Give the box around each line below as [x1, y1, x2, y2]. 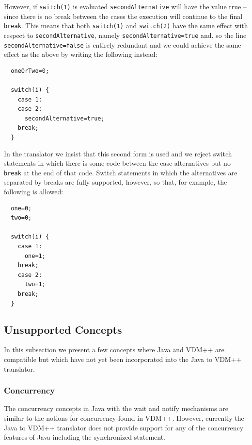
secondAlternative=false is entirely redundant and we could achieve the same [4, 39, 241, 50]
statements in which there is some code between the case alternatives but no [4, 158, 231, 168]
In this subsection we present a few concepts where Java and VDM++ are [4, 344, 224, 355]
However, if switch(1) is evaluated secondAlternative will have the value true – [4, 1, 247, 11]
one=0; [11, 205, 32, 212]
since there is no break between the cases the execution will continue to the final [4, 11, 243, 21]
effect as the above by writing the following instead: [4, 49, 157, 59]
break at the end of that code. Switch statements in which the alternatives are [4, 167, 237, 177]
